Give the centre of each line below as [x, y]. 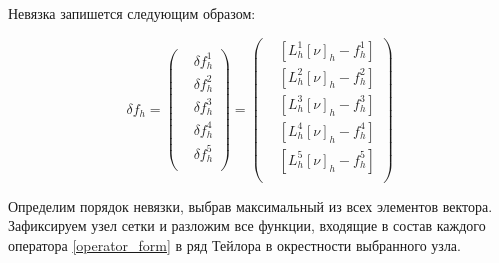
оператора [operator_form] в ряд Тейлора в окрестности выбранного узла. [234, 245]
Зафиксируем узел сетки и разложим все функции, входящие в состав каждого [247, 225]
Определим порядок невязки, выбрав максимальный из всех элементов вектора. [250, 205]
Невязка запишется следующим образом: [132, 13]
